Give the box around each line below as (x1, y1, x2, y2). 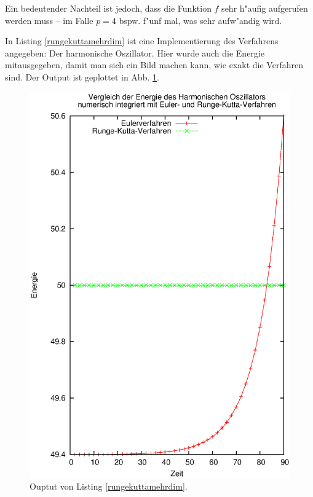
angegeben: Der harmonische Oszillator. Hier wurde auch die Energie (5, 46, 264, 59)
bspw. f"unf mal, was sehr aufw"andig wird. (119, 14, 282, 26)
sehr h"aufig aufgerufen (221, 2, 308, 14)
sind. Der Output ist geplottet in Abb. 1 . (5, 70, 159, 83)
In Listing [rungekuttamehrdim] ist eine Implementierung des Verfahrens (5, 34, 279, 47)
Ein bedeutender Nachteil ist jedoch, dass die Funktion (5, 2, 212, 14)
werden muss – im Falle (5, 14, 93, 26)
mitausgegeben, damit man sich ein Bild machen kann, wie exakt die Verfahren (5, 58, 303, 71)
